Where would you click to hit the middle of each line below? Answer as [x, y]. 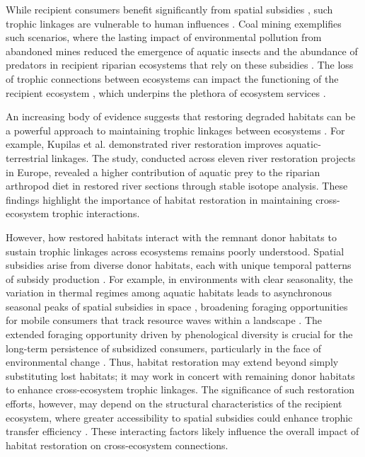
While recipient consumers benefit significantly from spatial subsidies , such [169, 9]
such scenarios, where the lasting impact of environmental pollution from [164, 37]
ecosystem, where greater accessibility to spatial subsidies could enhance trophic [179, 417]
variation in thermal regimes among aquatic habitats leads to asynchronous [169, 293]
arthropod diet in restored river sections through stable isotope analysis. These [177, 186]
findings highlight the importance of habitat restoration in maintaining [159, 199]
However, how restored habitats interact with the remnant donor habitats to [171, 237]
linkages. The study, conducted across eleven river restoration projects [203, 157]
